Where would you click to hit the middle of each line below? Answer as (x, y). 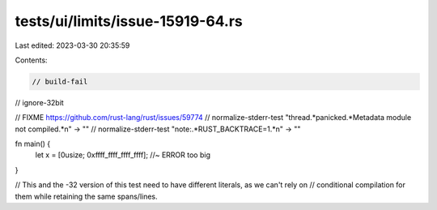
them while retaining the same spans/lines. (86, 196)
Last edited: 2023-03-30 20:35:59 (72, 45)
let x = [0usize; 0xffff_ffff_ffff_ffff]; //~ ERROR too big (123, 155)
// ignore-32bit (39, 102)
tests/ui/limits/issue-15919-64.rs (129, 21)
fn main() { (33, 144)
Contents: (31, 60)
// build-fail (60, 81)
